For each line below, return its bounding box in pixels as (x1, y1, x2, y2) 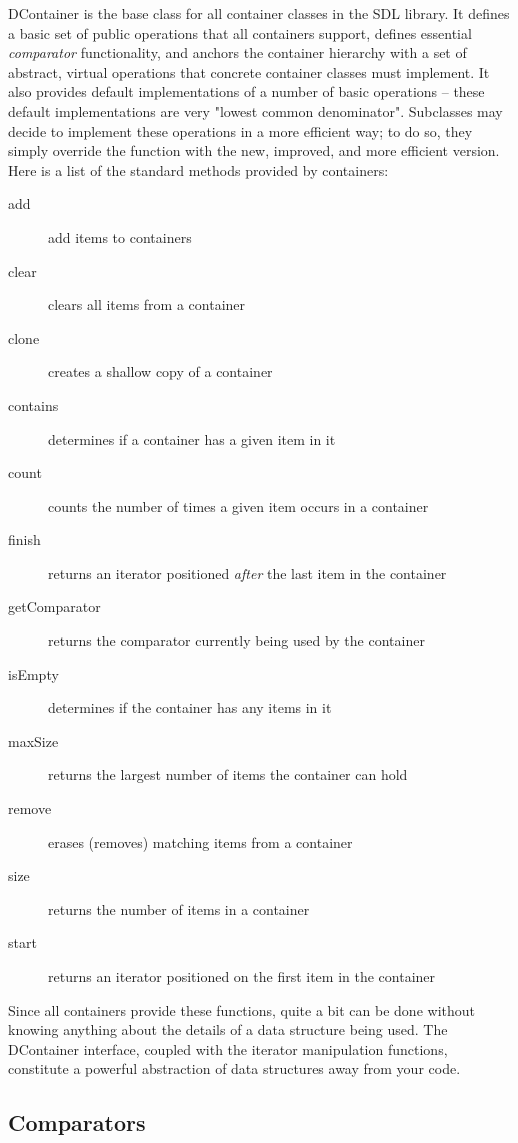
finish (8, 529, 41, 550)
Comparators (8, 1107, 146, 1138)
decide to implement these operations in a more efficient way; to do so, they (8, 120, 473, 141)
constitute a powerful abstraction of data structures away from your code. (8, 1058, 461, 1079)
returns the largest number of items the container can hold (48, 764, 408, 785)
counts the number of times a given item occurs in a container (48, 495, 429, 516)
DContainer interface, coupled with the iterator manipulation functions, (8, 1038, 448, 1059)
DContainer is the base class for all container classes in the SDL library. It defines (8, 3, 510, 23)
